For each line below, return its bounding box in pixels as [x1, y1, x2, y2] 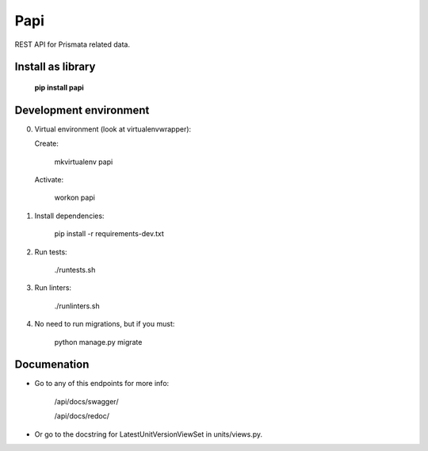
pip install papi [34, 82, 85, 92]
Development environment [14, 103, 150, 117]
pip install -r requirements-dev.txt [54, 229, 164, 239]
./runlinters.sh [54, 301, 100, 311]
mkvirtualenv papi [54, 157, 113, 166]
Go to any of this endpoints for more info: [34, 379, 170, 388]
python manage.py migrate [54, 337, 143, 346]
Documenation [14, 357, 90, 372]
